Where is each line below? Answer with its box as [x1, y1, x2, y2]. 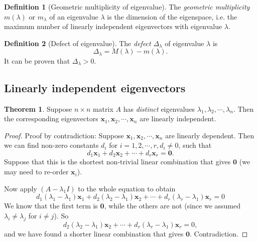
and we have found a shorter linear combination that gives [4, 228, 184, 238]
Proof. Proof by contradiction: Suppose [4, 130, 124, 140]
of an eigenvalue [49, 11, 98, 22]
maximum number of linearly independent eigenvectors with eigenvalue [4, 21, 222, 32]
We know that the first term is [4, 200, 98, 211]
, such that [178, 140, 212, 150]
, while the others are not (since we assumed [104, 200, 241, 211]
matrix [92, 103, 113, 114]
